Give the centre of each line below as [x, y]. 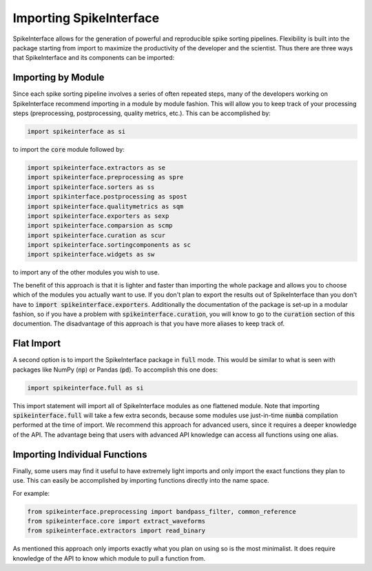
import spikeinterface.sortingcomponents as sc [109, 245]
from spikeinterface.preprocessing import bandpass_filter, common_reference [162, 511]
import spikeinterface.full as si [85, 388]
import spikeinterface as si [76, 131]
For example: [31, 493]
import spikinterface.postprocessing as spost [107, 197]
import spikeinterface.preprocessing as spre [105, 177]
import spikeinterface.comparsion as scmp [100, 226]
